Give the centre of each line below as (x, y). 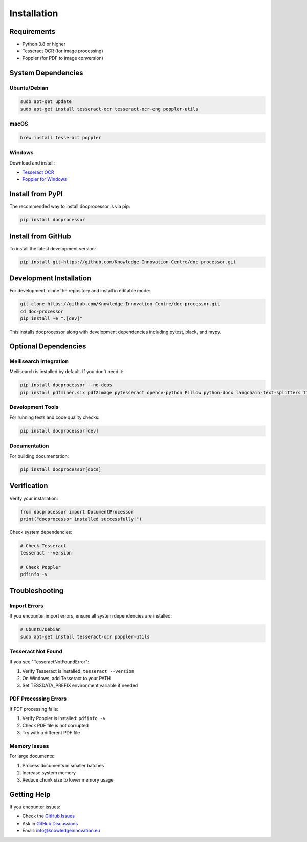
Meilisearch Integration (39, 361)
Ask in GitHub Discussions (50, 823)
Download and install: (32, 163)
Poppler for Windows (45, 179)
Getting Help (30, 794)
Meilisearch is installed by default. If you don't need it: (67, 372)
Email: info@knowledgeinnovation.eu (61, 831)
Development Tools (34, 407)
